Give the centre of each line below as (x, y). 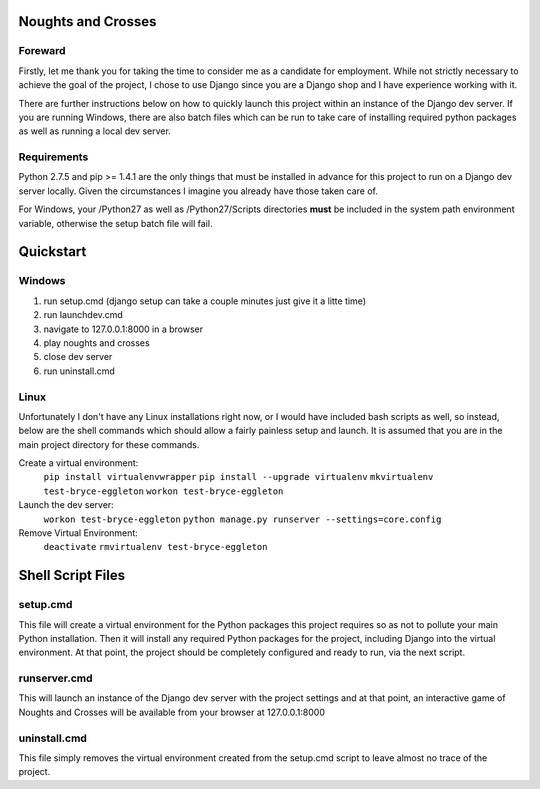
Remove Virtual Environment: (78, 533)
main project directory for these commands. (109, 444)
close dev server (78, 357)
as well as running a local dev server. (95, 131)
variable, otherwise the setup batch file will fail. (115, 223)
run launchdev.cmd (83, 315)
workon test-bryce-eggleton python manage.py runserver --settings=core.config (242, 519)
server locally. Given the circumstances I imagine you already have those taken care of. (198, 191)
